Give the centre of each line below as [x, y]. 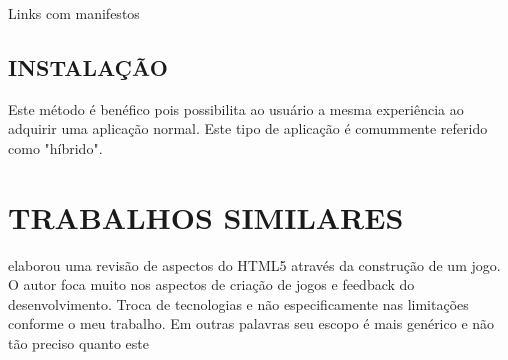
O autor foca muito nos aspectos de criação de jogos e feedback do [211, 284]
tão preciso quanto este [78, 343]
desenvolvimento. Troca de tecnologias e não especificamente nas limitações [238, 303]
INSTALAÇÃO [88, 66]
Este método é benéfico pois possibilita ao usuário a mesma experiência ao [236, 108]
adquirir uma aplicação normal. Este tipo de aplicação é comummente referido [248, 128]
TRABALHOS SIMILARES [206, 216]
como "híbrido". [55, 147]
